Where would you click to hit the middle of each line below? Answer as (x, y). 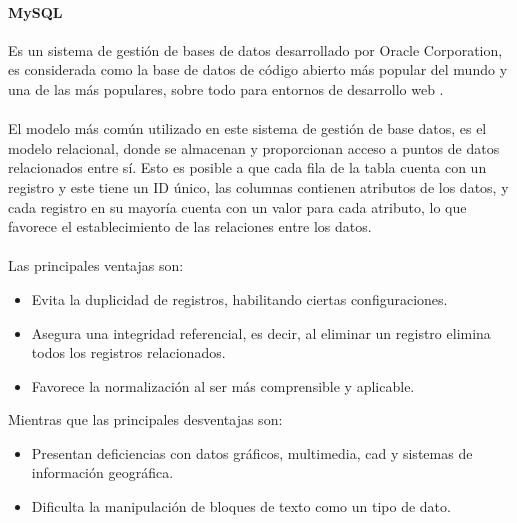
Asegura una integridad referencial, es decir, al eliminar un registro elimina (261, 332)
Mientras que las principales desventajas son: (145, 419)
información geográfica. (102, 472)
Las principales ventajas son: (96, 265)
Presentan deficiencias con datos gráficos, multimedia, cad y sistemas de (252, 452)
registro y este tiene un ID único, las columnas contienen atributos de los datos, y (258, 186)
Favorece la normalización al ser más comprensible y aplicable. (223, 385)
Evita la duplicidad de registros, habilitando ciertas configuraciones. (239, 298)
